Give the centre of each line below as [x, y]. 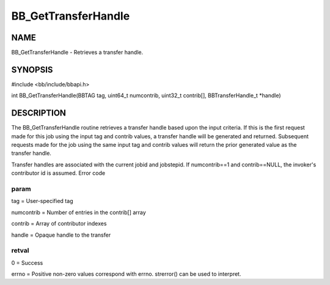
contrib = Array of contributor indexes [59, 224]
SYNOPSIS [32, 69]
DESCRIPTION [39, 113]
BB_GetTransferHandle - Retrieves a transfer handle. [77, 53]
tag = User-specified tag [42, 201]
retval [20, 251]
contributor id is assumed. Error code [58, 173]
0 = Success [27, 262]
